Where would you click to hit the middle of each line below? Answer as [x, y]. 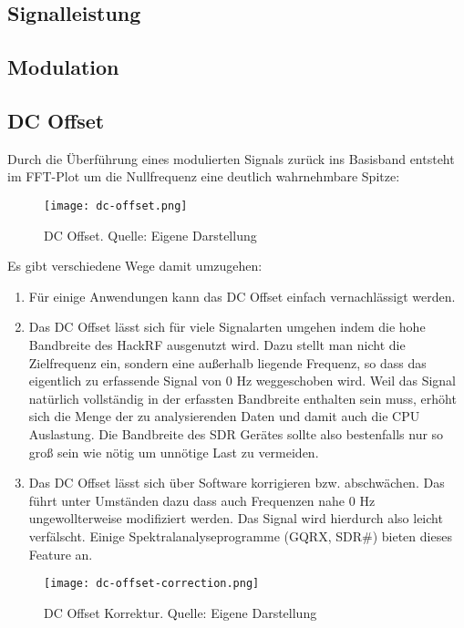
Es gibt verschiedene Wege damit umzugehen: [135, 266]
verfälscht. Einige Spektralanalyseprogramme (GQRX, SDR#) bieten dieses [240, 535]
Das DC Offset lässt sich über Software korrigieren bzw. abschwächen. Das [237, 483]
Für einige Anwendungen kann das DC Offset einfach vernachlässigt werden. [242, 296]
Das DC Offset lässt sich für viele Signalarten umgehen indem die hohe [227, 327]
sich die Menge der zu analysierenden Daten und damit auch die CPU [224, 416]
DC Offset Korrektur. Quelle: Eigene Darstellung [180, 612]
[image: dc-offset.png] [116, 206]
